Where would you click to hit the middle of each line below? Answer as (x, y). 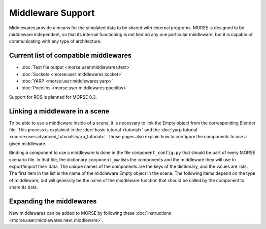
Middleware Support (52, 13)
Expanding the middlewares (53, 202)
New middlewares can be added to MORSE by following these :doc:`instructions (90, 213)
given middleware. (28, 144)
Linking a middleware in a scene (59, 111)
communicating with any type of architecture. (55, 41)
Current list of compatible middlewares (70, 56)
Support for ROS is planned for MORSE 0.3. (53, 97)
